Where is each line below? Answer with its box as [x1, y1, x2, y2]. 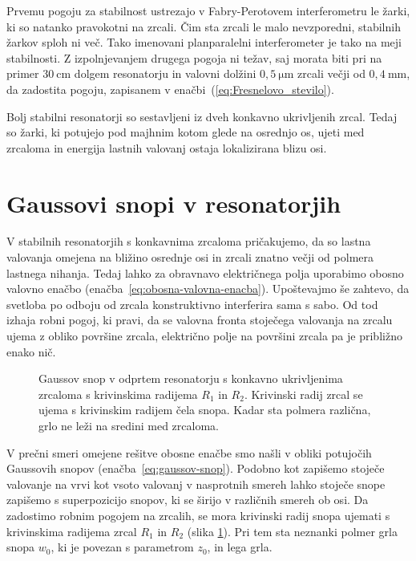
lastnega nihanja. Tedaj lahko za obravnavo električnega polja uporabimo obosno [6, 264, 404, 281]
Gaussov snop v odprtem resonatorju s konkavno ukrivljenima [38, 370, 343, 387]
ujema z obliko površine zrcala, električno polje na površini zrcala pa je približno [6, 327, 402, 344]
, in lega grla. [207, 539, 273, 555]
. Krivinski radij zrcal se [244, 385, 363, 402]
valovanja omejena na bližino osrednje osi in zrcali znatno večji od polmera [6, 249, 374, 266]
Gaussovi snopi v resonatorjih [6, 186, 341, 219]
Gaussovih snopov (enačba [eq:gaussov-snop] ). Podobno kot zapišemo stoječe [6, 460, 385, 477]
